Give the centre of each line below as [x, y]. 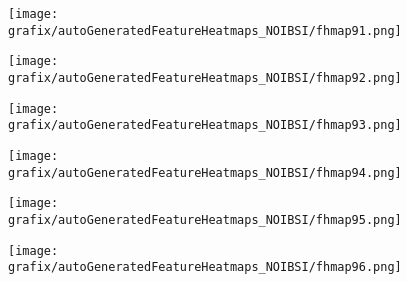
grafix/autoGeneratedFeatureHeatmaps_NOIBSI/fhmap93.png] [205, 125]
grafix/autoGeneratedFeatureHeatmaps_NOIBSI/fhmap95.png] [205, 219]
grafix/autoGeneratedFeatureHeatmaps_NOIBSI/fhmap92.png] [205, 77]
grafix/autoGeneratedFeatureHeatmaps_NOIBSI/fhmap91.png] [205, 30]
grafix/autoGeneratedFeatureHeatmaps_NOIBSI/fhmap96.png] [205, 267]
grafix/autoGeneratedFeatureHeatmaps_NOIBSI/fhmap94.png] [205, 172]
